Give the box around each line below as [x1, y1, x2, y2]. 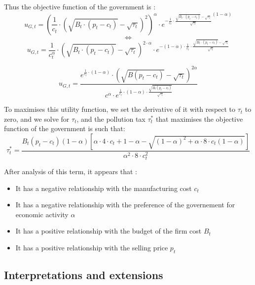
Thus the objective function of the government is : [4, 1, 156, 11]
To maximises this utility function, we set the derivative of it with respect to [4, 104, 236, 114]
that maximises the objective [155, 113, 243, 124]
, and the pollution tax [76, 113, 146, 124]
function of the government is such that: [4, 123, 125, 134]
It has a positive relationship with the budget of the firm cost [15, 226, 202, 236]
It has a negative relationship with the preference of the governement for [15, 199, 235, 210]
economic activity [15, 209, 69, 219]
